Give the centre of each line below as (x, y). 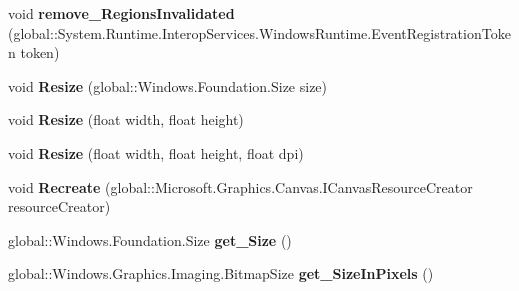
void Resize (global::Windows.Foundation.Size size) (168, 85)
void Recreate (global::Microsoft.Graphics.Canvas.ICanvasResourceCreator (240, 186)
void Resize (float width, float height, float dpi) (156, 152)
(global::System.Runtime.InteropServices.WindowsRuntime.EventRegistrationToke (259, 32)
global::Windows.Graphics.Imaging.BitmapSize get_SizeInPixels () (221, 273)
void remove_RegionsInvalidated (121, 13)
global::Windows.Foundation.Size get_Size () (150, 239)
